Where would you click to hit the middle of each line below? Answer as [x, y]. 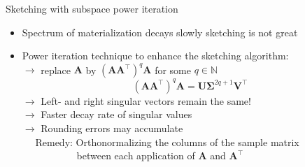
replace [56, 70]
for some [173, 70]
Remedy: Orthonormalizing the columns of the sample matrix [167, 141]
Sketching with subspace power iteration [92, 8]
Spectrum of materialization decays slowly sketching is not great [160, 32]
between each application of [136, 155]
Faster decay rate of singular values [116, 114]
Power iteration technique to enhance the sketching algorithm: [155, 56]
